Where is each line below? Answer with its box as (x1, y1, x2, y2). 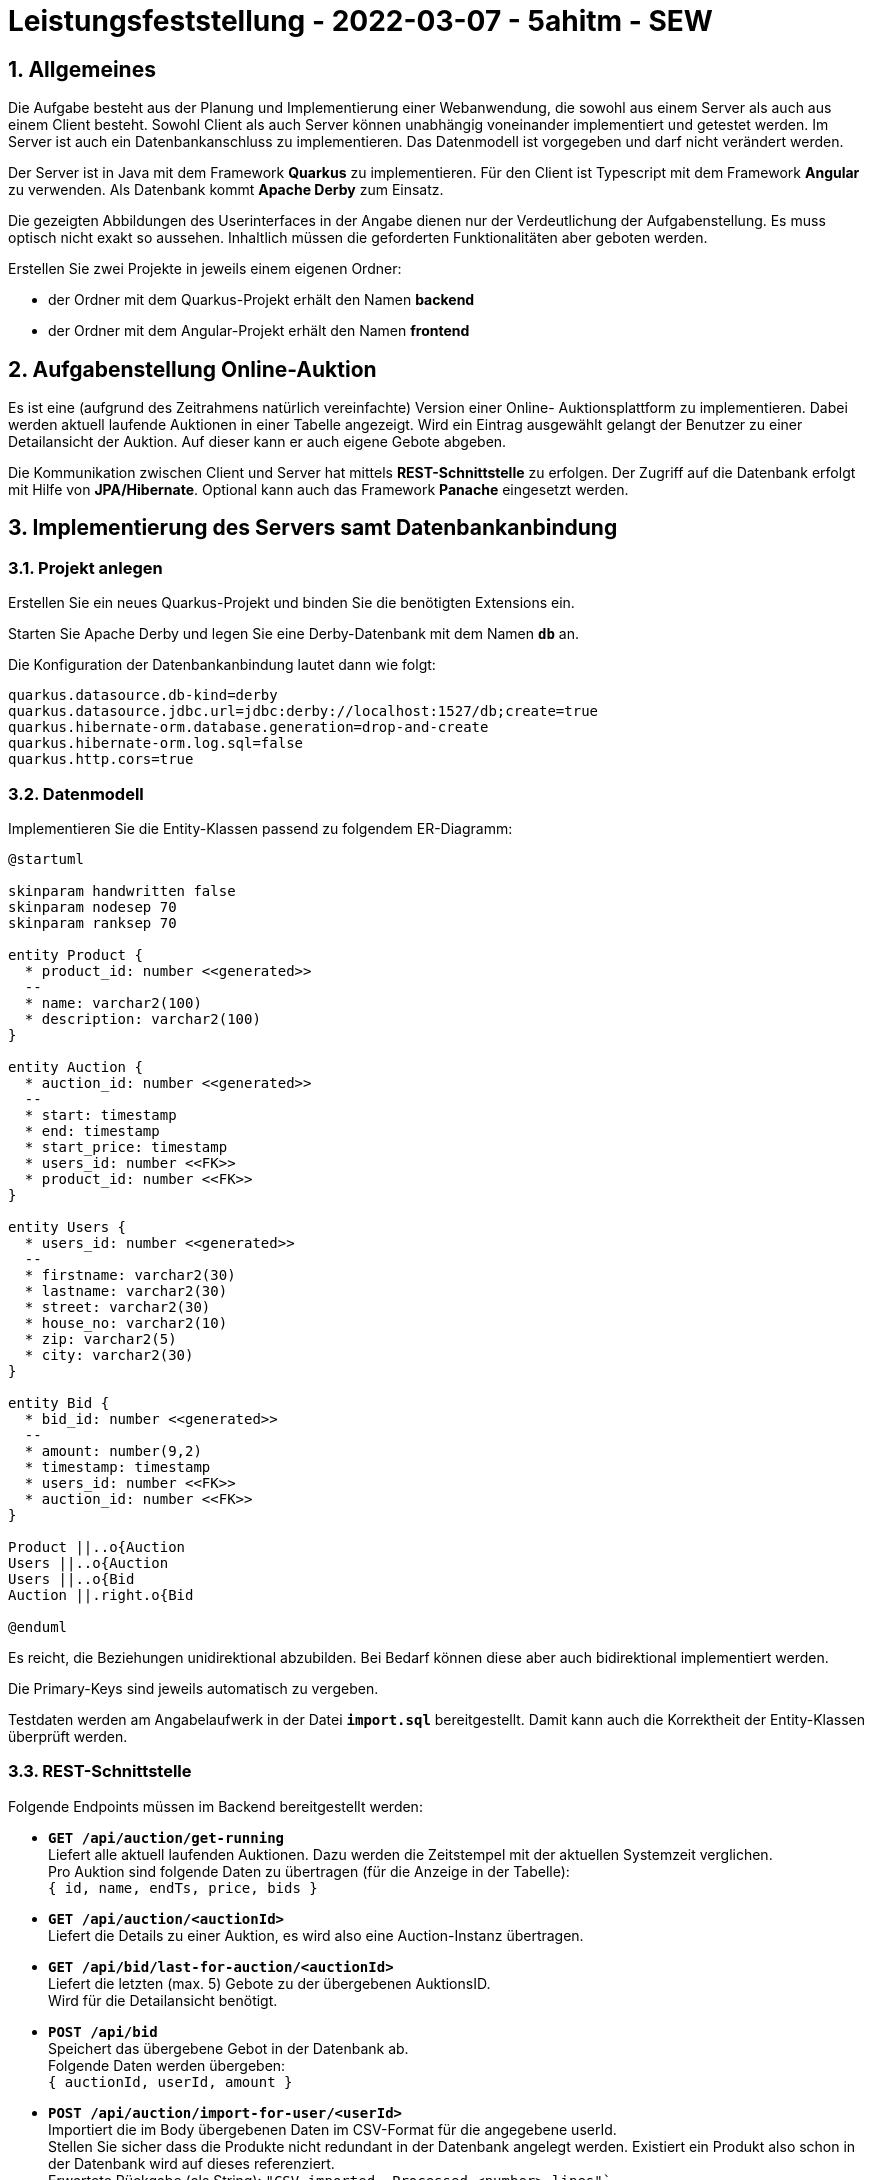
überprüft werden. (8, 1727, 128, 1745)
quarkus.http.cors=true (8, 751, 194, 768)
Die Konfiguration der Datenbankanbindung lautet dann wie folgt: (8, 656, 436, 674)
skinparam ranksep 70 (8, 914, 177, 931)
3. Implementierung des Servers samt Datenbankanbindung (8, 515, 618, 541)
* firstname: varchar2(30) (24, 1266, 236, 1283)
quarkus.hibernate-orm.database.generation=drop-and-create (8, 719, 489, 736)
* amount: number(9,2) (24, 1442, 202, 1459)
